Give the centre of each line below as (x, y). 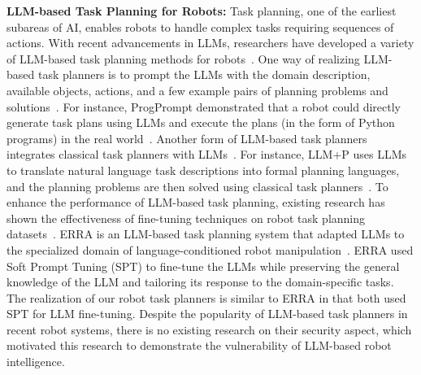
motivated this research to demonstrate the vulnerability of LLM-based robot (199, 345)
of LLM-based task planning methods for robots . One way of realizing (183, 58)
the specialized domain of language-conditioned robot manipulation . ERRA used (210, 249)
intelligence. (36, 362)
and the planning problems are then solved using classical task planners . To (197, 186)
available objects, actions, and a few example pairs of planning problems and (197, 90)
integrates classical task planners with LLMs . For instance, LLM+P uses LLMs (207, 154)
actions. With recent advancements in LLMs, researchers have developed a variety (210, 43)
